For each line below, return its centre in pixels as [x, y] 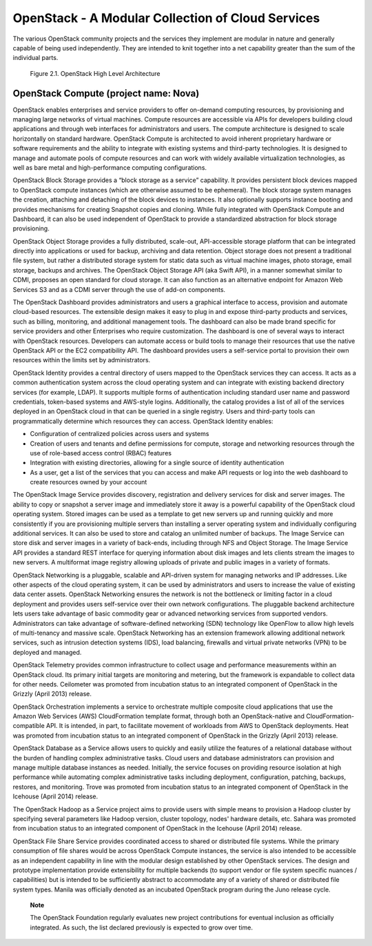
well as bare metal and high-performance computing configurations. [110, 167]
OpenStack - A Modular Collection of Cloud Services [166, 18]
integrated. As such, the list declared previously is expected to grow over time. [141, 927]
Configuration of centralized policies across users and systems [120, 434]
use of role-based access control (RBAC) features [101, 453]
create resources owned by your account [89, 482]
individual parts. [35, 58]
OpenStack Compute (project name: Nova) [106, 93]
